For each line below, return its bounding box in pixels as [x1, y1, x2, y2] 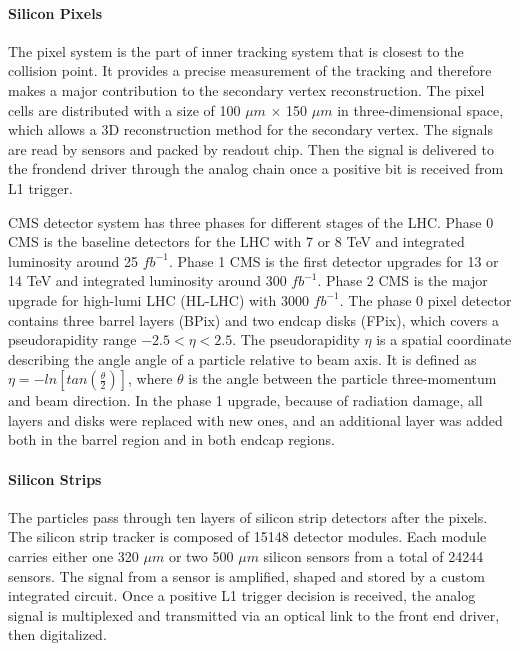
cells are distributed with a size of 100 [8, 99, 241, 120]
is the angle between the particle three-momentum [188, 368, 497, 389]
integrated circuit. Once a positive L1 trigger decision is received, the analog [8, 585, 476, 606]
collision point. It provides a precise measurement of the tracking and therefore [8, 60, 492, 81]
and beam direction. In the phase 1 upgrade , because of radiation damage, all [8, 390, 483, 411]
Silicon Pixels [8, 2, 103, 23]
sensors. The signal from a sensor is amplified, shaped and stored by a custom [8, 565, 485, 586]
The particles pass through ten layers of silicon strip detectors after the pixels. [8, 506, 488, 527]
